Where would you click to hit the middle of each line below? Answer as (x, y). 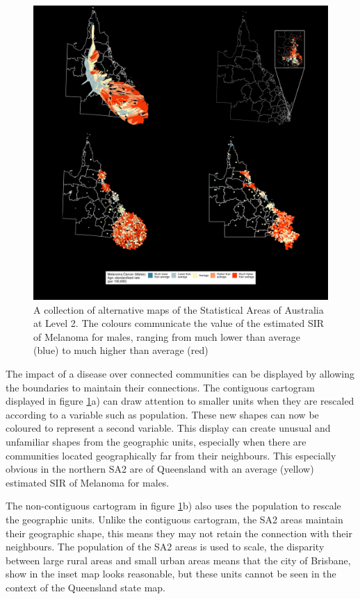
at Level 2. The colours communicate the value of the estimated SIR (179, 323)
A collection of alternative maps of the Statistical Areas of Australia (179, 309)
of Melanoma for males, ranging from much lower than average (167, 336)
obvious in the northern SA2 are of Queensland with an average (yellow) (160, 469)
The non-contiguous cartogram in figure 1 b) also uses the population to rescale (173, 506)
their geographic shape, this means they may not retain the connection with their (179, 533)
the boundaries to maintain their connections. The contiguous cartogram (160, 387)
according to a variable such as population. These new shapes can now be (162, 414)
